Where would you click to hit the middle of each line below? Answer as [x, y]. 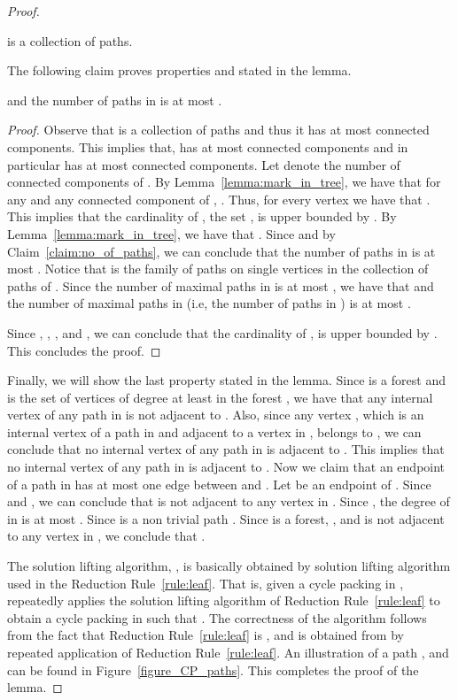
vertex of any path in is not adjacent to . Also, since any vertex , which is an [216, 415]
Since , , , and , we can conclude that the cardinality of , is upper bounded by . [222, 332]
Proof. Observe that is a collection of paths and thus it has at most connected [218, 130]
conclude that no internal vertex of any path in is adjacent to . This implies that [226, 449]
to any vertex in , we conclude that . [106, 536]
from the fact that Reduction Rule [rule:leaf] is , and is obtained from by [206, 635]
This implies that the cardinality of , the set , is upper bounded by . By [202, 216]
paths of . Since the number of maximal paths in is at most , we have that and [221, 285]
